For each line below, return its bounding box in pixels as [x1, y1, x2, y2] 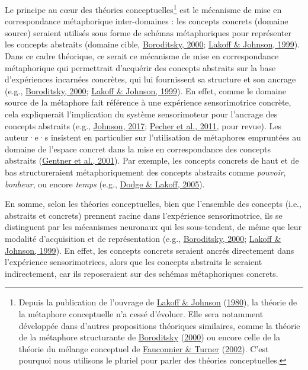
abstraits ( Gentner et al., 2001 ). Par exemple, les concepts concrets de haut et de [5, 154, 299, 167]
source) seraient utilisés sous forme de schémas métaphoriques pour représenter [5, 26, 292, 39]
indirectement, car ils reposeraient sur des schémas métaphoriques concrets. [5, 267, 278, 279]
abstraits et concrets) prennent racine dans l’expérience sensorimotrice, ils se [5, 209, 283, 221]
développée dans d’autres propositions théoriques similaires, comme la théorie [18, 319, 300, 331]
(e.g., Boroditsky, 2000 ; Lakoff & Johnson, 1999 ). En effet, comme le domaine [5, 84, 287, 97]
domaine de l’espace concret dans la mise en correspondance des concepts [5, 142, 271, 155]
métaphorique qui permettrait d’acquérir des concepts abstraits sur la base [5, 61, 276, 74]
